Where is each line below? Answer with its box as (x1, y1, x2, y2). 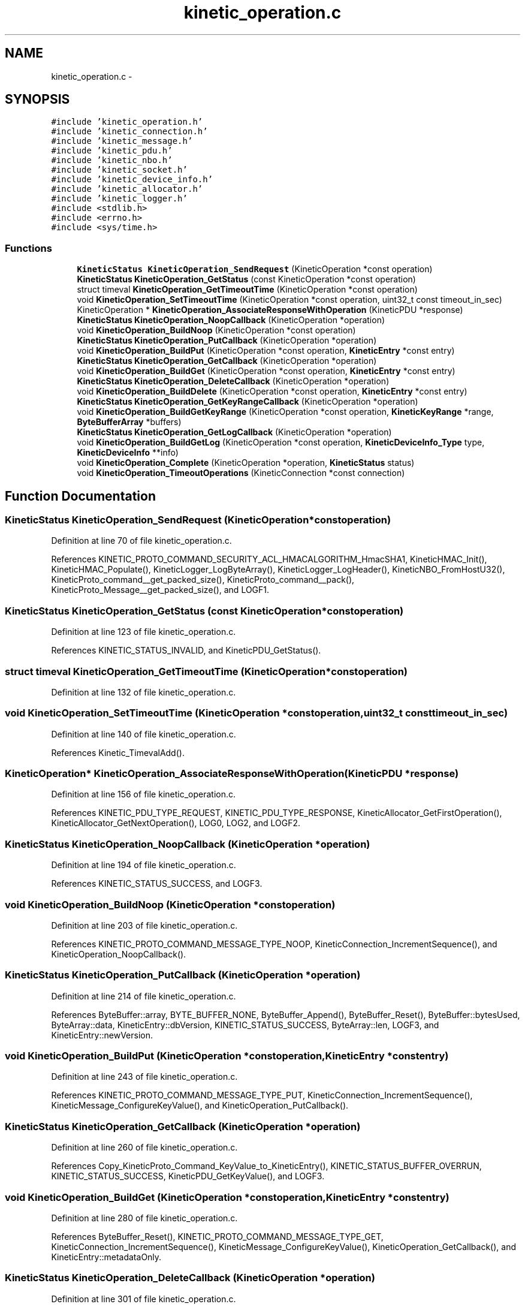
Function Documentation (5, 488, 156, 504)
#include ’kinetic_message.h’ (51, 136, 193, 146)
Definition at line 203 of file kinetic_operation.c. (51, 920, 238, 930)
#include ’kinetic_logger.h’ (51, 194, 188, 204)
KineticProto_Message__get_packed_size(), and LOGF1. (51, 585, 270, 595)
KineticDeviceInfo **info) (77, 447, 179, 458)
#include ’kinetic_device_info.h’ (51, 174, 213, 185)
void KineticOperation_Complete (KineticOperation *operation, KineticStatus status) (77, 457, 415, 468)
